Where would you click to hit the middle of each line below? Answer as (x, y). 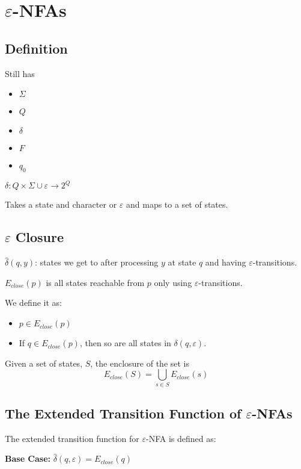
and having (226, 262)
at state (182, 262)
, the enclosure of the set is (140, 363)
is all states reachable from (95, 282)
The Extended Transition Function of (123, 413)
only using (173, 282)
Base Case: (28, 458)
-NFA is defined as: (181, 438)
